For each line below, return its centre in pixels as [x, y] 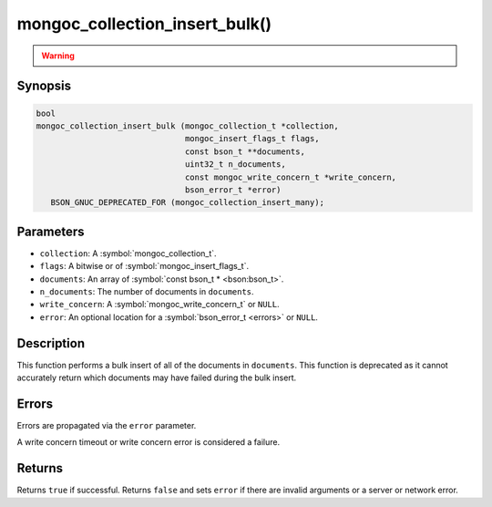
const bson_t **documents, [245, 151]
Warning [58, 56]
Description [51, 343]
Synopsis [44, 86]
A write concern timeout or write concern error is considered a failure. [149, 442]
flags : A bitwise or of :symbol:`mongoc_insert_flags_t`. [144, 266]
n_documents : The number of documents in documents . [147, 291]
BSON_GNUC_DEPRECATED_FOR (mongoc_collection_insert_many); [188, 202]
